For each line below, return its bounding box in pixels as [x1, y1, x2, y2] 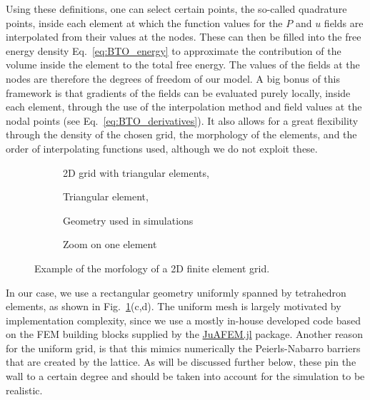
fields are [324, 15, 364, 30]
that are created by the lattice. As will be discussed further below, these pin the [6, 354, 356, 369]
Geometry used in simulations [63, 212, 194, 227]
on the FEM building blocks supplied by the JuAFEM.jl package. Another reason [6, 327, 363, 342]
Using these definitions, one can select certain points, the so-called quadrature [6, 1, 347, 16]
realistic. [6, 382, 43, 397]
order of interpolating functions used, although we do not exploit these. [6, 140, 318, 155]
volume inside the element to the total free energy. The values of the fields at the [6, 57, 360, 72]
